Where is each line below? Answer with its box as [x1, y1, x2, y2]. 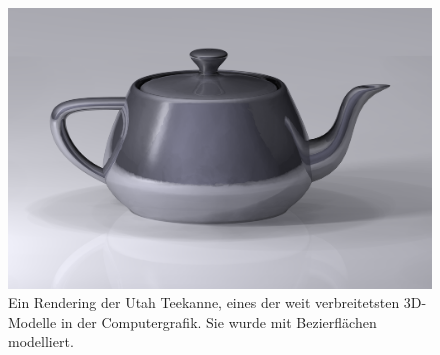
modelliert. [8, 331, 74, 352]
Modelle [8, 311, 57, 332]
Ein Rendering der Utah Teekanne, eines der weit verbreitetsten [8, 292, 400, 313]
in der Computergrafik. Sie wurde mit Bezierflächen [60, 311, 377, 332]
